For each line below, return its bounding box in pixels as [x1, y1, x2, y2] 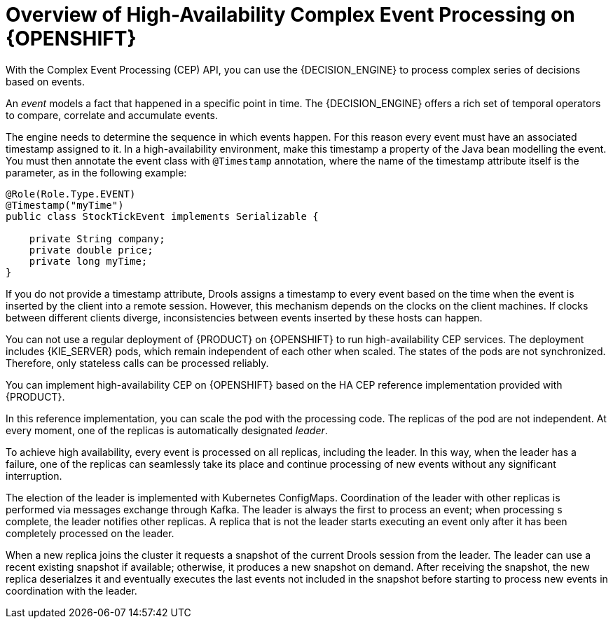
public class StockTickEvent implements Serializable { [6, 210, 319, 222]
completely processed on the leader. [6, 527, 174, 539]
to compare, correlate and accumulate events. [6, 109, 218, 121]
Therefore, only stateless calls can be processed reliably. [6, 356, 269, 369]
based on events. [6, 75, 85, 88]
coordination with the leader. [6, 584, 137, 597]
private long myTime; [29, 255, 148, 267]
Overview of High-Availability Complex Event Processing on [6, 3, 575, 27]
